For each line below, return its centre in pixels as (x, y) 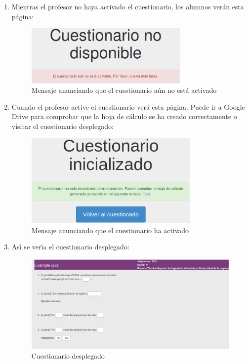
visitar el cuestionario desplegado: (62, 126)
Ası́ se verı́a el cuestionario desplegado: (70, 247)
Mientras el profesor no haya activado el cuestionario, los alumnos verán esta (128, 6)
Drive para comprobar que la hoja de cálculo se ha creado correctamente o (124, 116)
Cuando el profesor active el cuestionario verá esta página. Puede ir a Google (128, 106)
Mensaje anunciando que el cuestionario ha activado (110, 230)
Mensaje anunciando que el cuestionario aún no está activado (124, 90)
